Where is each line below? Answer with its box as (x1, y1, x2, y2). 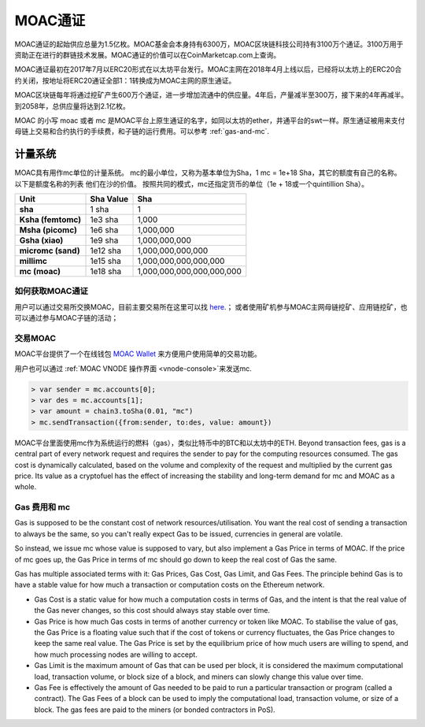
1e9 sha (90, 235, 119, 246)
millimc (19, 255, 47, 266)
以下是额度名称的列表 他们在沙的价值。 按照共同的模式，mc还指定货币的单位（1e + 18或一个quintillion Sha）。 (14, 179, 369, 188)
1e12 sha (90, 245, 122, 256)
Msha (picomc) (19, 224, 78, 236)
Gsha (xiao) (19, 235, 64, 246)
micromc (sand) (19, 245, 80, 256)
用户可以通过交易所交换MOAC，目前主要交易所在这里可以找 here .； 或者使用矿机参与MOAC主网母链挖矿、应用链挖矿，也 (14, 302, 408, 311)
